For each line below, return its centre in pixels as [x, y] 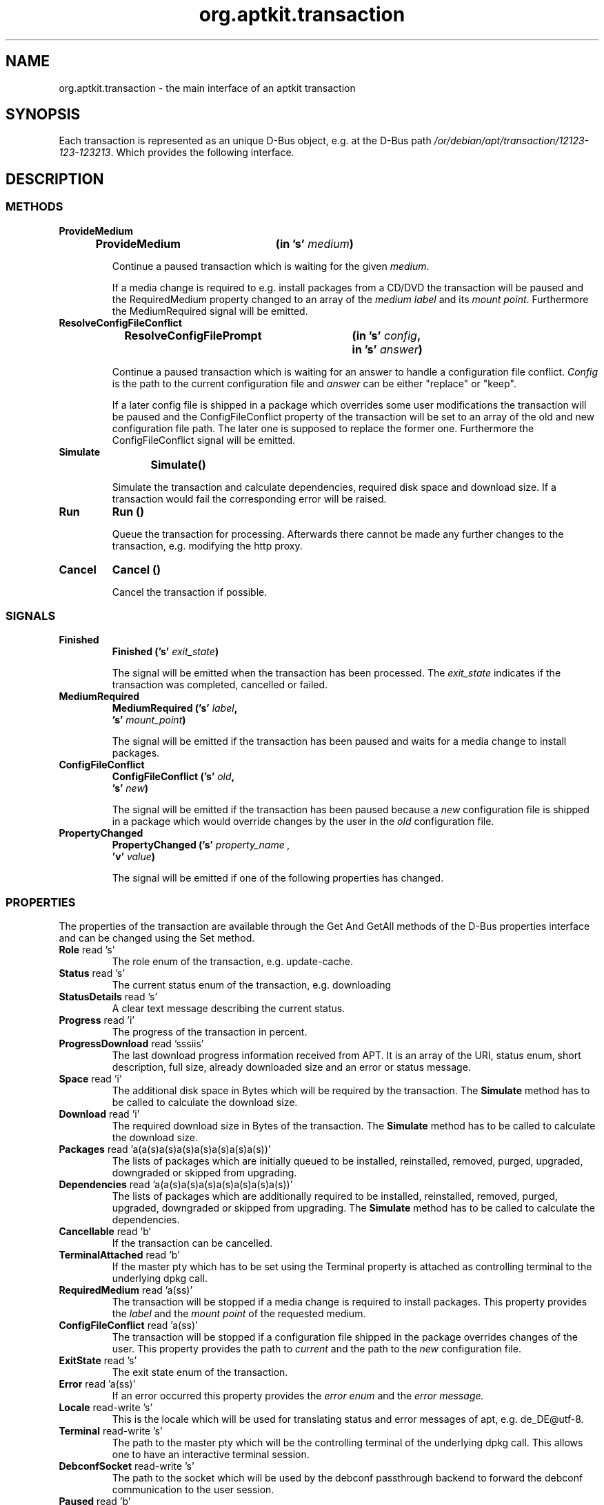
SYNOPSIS [43, 115]
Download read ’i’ [99, 1114]
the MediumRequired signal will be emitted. [210, 311]
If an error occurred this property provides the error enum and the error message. [298, 1396]
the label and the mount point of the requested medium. [239, 1314]
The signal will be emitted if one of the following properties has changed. [278, 878]
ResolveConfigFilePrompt [193, 335]
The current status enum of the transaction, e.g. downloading [252, 985]
